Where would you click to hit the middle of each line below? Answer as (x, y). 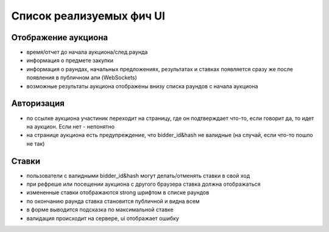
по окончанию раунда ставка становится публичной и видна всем (113, 201)
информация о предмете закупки (70, 60)
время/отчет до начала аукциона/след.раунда (87, 52)
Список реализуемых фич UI (88, 16)
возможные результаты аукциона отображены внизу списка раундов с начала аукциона (142, 86)
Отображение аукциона (60, 37)
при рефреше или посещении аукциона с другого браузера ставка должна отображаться (144, 184)
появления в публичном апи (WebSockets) (82, 78)
